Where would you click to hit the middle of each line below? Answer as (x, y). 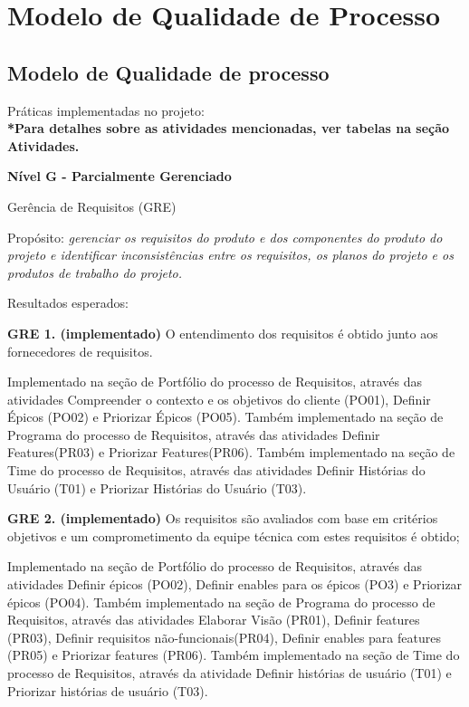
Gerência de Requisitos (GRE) (92, 206)
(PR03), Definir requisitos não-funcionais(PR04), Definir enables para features (224, 637)
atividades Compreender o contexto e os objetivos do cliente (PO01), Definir (219, 399)
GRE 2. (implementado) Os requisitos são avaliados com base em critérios (223, 518)
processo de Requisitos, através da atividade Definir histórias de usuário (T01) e (230, 673)
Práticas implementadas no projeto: (106, 110)
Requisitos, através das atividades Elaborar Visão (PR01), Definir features (214, 620)
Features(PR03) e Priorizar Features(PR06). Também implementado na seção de (231, 452)
